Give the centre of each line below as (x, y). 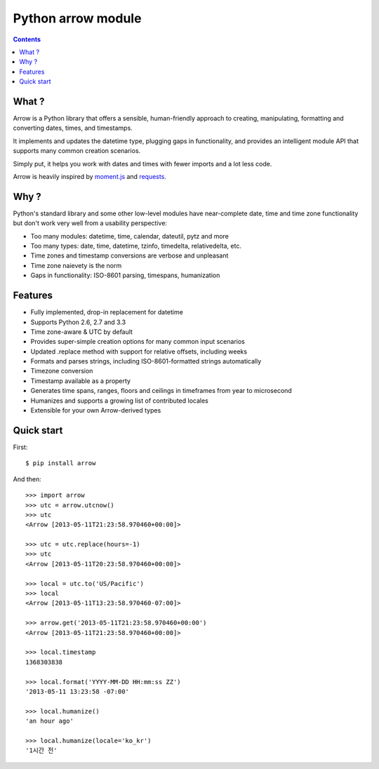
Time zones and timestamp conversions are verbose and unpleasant (129, 255)
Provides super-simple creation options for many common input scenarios (138, 342)
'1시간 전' (41, 750)
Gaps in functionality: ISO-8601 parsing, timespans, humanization (125, 275)
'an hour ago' (49, 721)
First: (20, 447)
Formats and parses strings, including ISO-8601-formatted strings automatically (146, 361)
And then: (27, 479)
